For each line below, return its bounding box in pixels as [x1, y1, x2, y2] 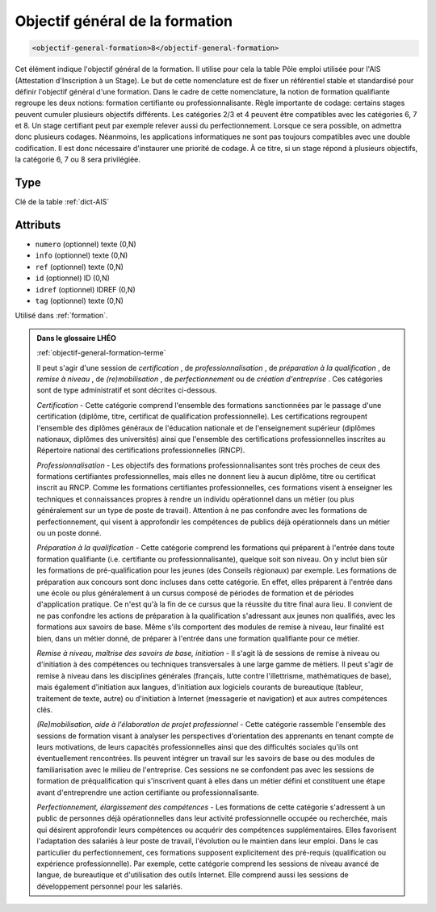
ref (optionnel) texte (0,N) [35, 262, 124, 271]
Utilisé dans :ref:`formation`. [15, 311, 108, 321]
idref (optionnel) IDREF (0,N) [35, 284, 136, 294]
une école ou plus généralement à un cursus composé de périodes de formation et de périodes [36, 588, 354, 598]
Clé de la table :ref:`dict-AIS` [15, 197, 110, 207]
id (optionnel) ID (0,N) [35, 273, 111, 283]
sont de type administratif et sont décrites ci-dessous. [36, 385, 217, 395]
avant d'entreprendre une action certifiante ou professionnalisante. [36, 788, 260, 797]
